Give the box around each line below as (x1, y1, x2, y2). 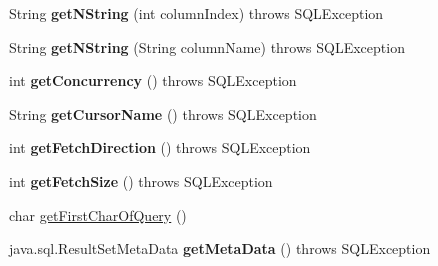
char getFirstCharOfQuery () (9, 204, 187, 225)
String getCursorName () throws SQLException (9, 103, 317, 124)
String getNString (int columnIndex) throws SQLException (9, 3, 384, 23)
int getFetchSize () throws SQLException (9, 170, 273, 191)
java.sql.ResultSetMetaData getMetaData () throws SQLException (9, 238, 431, 259)
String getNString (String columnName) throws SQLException (9, 36, 405, 57)
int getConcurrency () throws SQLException (9, 70, 297, 91)
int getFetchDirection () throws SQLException (9, 137, 311, 158)
